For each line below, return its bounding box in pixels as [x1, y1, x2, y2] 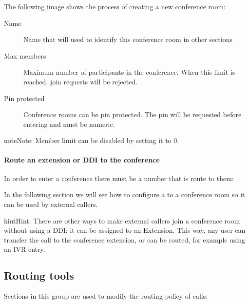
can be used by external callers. [4, 199, 98, 209]
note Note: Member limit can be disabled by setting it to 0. [4, 135, 179, 145]
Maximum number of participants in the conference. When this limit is [23, 67, 235, 77]
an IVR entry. [4, 244, 45, 254]
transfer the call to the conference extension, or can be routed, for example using [4, 234, 246, 244]
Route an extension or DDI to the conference [4, 154, 160, 164]
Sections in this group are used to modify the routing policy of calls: [4, 291, 208, 301]
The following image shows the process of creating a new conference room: [4, 1, 226, 11]
